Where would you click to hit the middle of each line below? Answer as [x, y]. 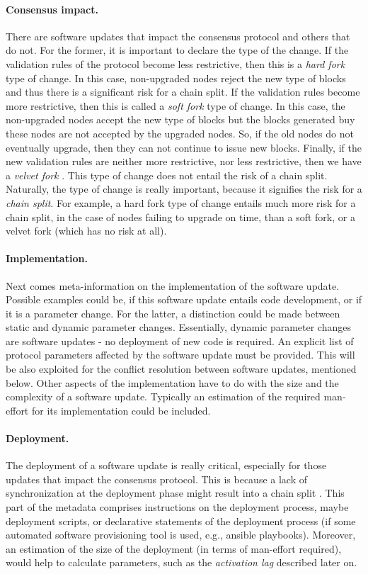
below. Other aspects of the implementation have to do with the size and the [172, 382]
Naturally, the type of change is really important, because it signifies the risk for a [184, 189]
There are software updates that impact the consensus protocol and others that [178, 36]
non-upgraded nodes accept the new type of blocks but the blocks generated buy [180, 119]
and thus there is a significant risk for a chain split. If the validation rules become [183, 92]
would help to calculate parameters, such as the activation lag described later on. [182, 562]
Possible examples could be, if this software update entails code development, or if [184, 299]
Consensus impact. [52, 9]
